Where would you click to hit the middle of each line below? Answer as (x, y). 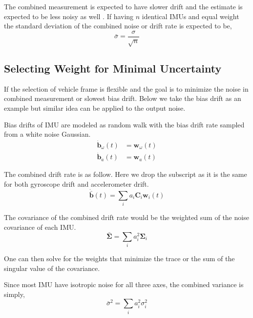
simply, (14, 294)
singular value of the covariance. (52, 268)
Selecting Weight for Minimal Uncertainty (113, 68)
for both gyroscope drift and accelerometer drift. (76, 183)
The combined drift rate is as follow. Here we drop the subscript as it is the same (126, 174)
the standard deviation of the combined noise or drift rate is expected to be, (118, 26)
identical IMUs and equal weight (190, 16)
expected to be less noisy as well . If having (69, 16)
